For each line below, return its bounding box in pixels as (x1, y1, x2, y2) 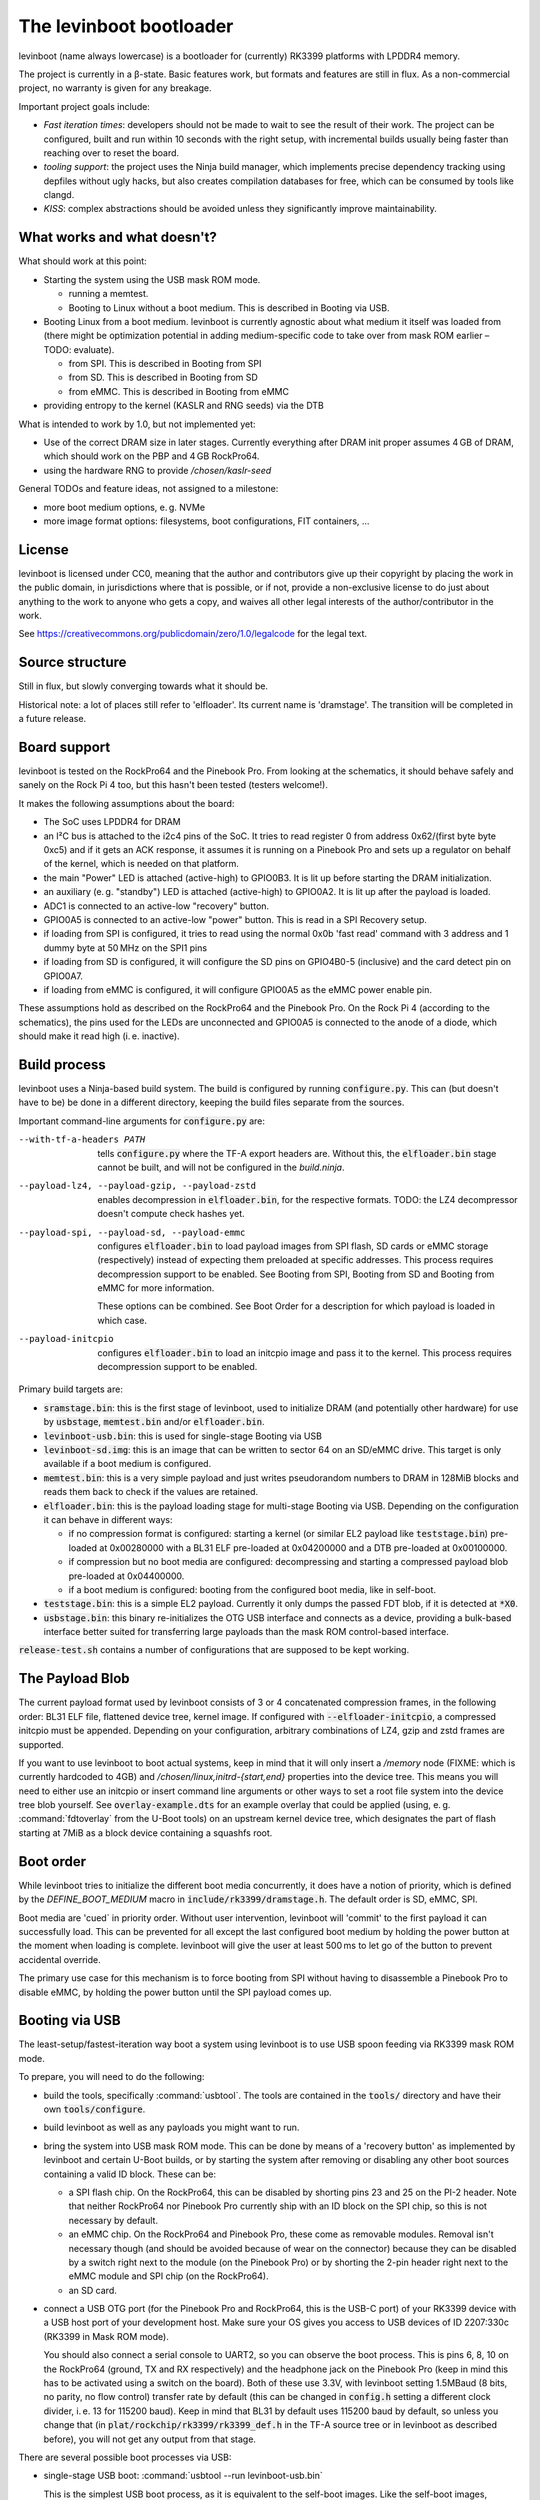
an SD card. (68, 2284, 117, 2296)
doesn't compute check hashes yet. (97, 1208, 245, 1220)
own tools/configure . (43, 2103, 146, 2115)
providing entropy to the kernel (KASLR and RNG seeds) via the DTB (43, 400, 325, 412)
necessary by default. (68, 2214, 159, 2226)
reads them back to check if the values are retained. (43, 1486, 259, 1498)
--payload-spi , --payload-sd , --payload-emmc (18, 1226, 246, 1238)
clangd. (43, 189, 75, 201)
